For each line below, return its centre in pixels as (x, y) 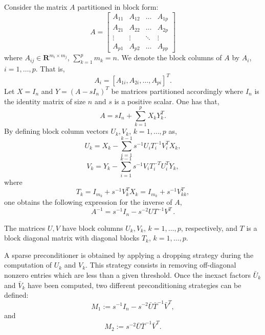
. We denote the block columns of (169, 57)
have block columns (93, 228)
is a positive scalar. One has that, (167, 101)
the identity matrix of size (45, 101)
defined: (16, 295)
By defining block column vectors (56, 131)
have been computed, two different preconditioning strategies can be (134, 285)
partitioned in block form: (118, 7)
